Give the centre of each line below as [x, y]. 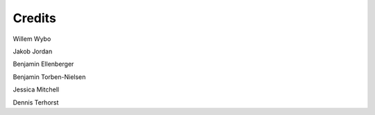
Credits [35, 18]
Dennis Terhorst [36, 102]
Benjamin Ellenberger [43, 64]
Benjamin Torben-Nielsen [49, 77]
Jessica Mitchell [36, 89]
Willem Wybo [32, 39]
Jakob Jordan [33, 51]
